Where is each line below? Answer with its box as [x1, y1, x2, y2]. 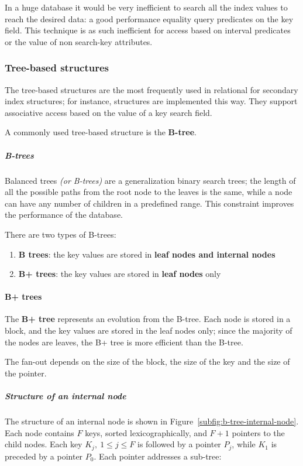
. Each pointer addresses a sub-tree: [94, 450, 222, 462]
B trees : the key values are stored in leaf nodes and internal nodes [18, 248, 276, 260]
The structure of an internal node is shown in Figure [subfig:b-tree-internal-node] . [5, 415, 299, 427]
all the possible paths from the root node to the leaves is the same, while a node [5, 186, 292, 198]
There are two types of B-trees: [5, 228, 116, 240]
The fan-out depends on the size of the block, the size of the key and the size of [5, 355, 290, 368]
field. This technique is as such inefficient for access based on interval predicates [5, 24, 291, 36]
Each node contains [5, 426, 74, 438]
